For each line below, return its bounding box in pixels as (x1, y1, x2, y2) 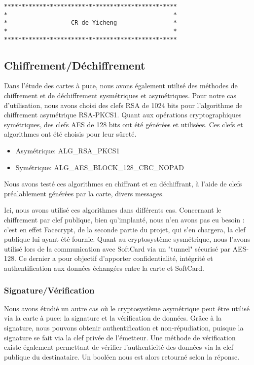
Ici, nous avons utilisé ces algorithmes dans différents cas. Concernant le (4, 205, 221, 215)
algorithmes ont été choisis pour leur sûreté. (4, 129, 137, 139)
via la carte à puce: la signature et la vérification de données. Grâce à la (4, 313, 221, 323)
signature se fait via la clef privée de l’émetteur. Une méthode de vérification (4, 332, 236, 342)
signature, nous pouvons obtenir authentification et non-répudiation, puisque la (4, 322, 244, 332)
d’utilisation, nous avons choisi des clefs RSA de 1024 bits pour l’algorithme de (4, 100, 243, 110)
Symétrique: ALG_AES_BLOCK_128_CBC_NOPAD (15, 162, 184, 172)
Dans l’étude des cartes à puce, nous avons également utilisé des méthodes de (4, 80, 238, 91)
